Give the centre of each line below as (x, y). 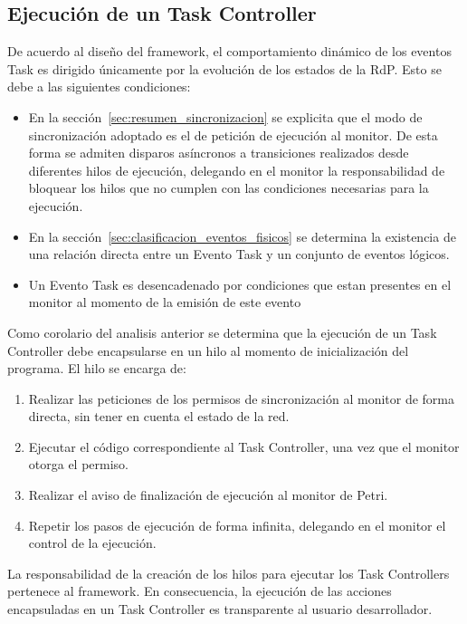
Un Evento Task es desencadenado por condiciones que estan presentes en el (240, 284)
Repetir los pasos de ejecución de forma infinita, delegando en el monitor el (237, 525)
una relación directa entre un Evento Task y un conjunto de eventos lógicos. (239, 254)
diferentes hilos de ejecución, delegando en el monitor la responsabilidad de (237, 170)
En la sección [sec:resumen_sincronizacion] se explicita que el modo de (225, 116)
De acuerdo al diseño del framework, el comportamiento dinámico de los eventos (229, 51)
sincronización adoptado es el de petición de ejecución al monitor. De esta (233, 134)
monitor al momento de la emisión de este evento (165, 302)
